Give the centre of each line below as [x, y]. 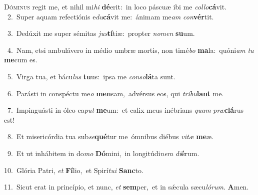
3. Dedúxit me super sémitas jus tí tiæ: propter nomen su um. [101, 33]
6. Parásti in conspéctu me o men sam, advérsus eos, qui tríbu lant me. [115, 93]
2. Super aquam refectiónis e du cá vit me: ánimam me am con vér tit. [110, 16]
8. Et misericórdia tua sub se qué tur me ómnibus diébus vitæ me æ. [110, 136]
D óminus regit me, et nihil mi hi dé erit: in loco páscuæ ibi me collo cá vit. [115, 6]
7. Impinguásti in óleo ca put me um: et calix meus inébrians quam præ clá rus [125, 110]
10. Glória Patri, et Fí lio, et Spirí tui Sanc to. [74, 170]
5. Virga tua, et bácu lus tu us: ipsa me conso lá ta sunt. [91, 76]
